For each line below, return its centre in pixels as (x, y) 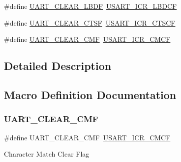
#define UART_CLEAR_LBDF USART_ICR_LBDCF (90, 6)
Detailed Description (58, 66)
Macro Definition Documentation (90, 94)
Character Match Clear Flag (47, 154)
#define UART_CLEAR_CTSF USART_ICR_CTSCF (90, 22)
